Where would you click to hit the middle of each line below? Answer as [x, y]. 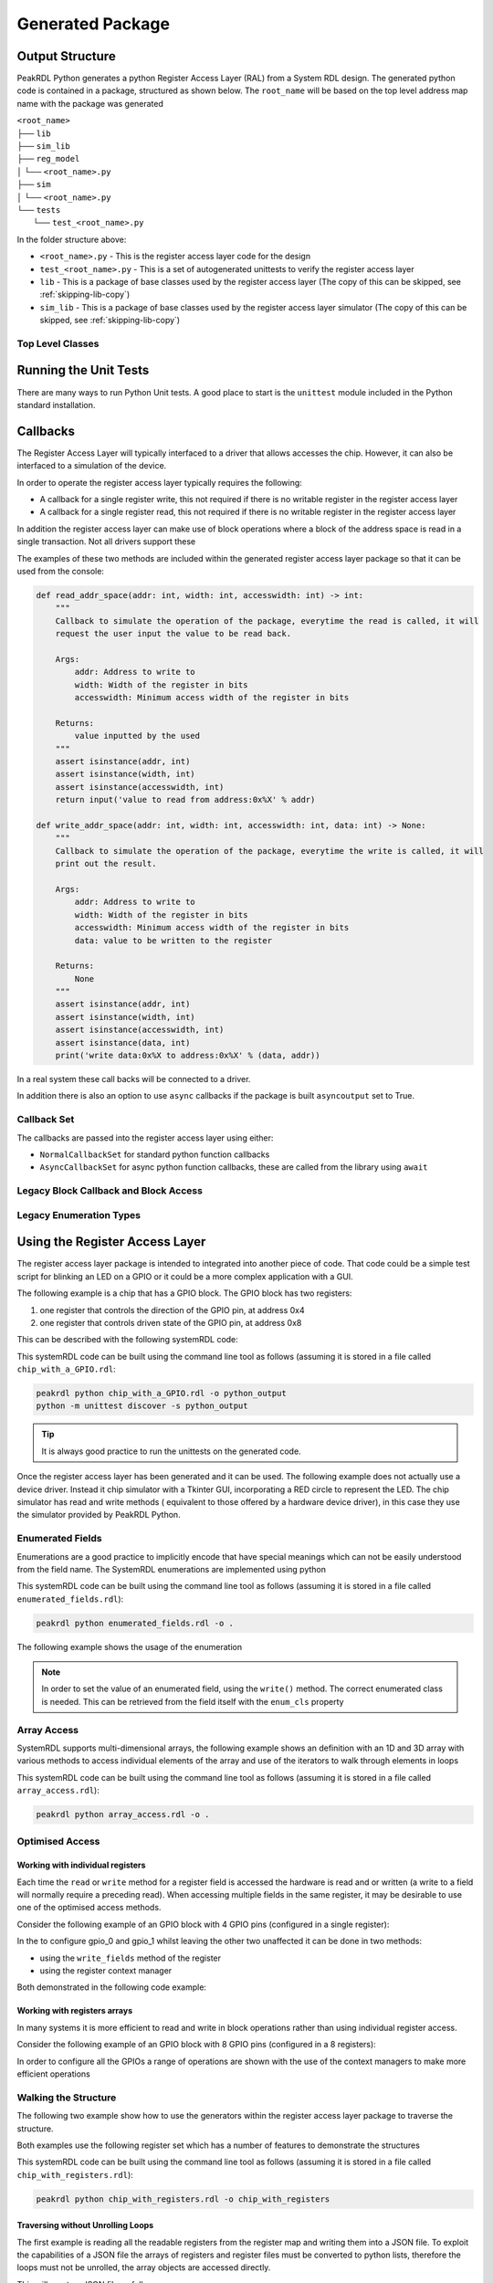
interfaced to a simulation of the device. [92, 466]
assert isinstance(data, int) [123, 1042]
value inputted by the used [137, 736]
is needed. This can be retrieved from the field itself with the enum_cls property [193, 1701]
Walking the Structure [67, 2098]
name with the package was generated [90, 103]
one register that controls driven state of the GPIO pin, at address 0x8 [171, 1322]
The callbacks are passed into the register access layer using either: [145, 1138]
